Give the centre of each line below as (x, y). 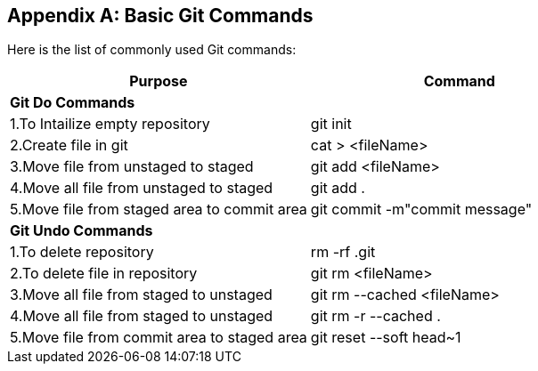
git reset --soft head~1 (386, 338)
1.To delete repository (82, 252)
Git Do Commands (73, 103)
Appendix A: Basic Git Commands (160, 16)
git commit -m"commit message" (421, 210)
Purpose (159, 81)
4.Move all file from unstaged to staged (142, 188)
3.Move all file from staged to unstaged (141, 295)
